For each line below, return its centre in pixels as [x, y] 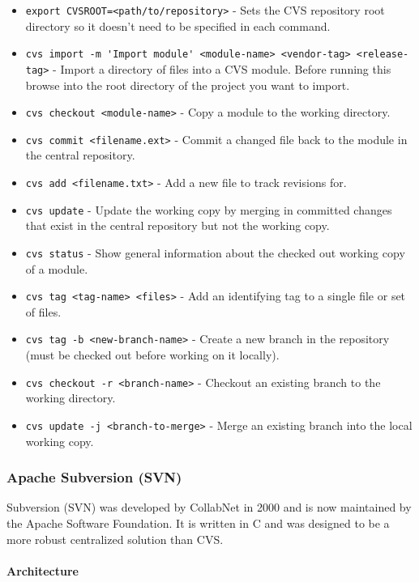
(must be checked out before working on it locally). [152, 355]
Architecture [43, 570]
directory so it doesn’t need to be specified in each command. [178, 25]
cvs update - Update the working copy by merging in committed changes [209, 209]
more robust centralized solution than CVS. [115, 539]
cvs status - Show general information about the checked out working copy [215, 252]
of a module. [57, 268]
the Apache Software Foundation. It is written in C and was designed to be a [198, 523]
